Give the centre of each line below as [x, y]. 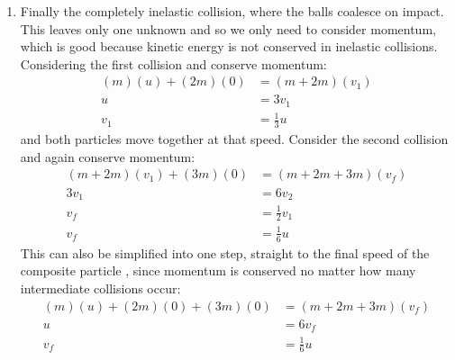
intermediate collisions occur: [100, 288]
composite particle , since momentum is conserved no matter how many [218, 270]
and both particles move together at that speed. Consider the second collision [234, 139]
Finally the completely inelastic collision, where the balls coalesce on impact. [232, 11]
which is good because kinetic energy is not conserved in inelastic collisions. [229, 46]
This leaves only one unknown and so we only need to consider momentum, [228, 28]
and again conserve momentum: [108, 156]
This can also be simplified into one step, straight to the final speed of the [225, 252]
